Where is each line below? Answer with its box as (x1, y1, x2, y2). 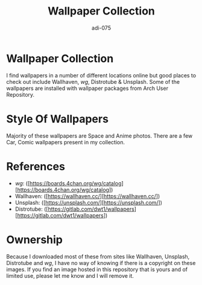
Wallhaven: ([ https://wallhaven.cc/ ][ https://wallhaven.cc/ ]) (14, 192, 160, 200)
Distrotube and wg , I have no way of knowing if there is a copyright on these (6, 259, 196, 266)
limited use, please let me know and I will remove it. (6, 272, 134, 279)
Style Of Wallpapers (6, 112, 109, 126)
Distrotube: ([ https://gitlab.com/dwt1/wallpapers (14, 205, 134, 213)
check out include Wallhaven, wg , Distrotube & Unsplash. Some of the (6, 78, 180, 85)
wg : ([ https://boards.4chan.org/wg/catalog (14, 179, 122, 187)
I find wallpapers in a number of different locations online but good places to (6, 71, 197, 79)
